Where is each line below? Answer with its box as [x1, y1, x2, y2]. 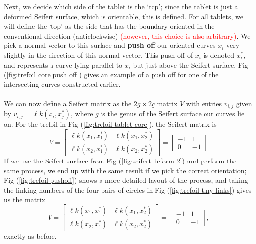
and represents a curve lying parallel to [4, 59, 123, 70]
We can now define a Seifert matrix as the [4, 98, 132, 108]
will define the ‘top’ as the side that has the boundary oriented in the [4, 21, 215, 31]
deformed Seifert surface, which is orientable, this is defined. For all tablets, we [4, 11, 243, 21]
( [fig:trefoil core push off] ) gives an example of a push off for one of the [4, 69, 219, 80]
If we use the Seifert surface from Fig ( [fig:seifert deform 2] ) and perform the [4, 156, 237, 166]
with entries [186, 98, 222, 108]
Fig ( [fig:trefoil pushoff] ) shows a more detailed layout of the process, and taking [4, 175, 248, 185]
